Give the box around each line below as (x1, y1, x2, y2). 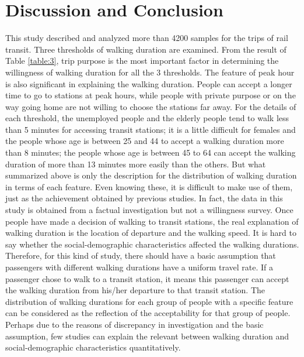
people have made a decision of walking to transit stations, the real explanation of (5, 215, 299, 227)
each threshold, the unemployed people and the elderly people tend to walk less (5, 112, 289, 124)
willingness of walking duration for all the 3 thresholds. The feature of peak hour (5, 66, 295, 78)
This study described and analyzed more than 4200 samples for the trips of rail (5, 32, 288, 44)
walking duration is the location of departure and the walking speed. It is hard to (5, 226, 296, 239)
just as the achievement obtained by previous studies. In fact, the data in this (5, 192, 283, 204)
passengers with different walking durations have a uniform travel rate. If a (5, 261, 274, 273)
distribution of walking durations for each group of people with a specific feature (5, 295, 293, 307)
